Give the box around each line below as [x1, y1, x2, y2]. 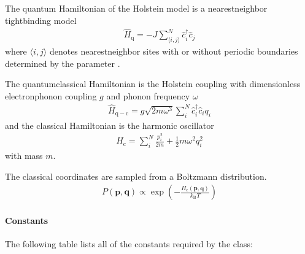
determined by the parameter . [5, 56, 120, 69]
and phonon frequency [106, 90, 190, 102]
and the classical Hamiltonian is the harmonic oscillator [5, 118, 214, 131]
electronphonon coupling [5, 90, 97, 102]
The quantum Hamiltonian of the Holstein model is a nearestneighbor [5, 2, 268, 14]
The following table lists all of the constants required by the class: [5, 237, 253, 250]
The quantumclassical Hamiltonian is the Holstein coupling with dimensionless [5, 77, 301, 90]
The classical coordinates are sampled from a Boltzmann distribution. [5, 169, 267, 182]
